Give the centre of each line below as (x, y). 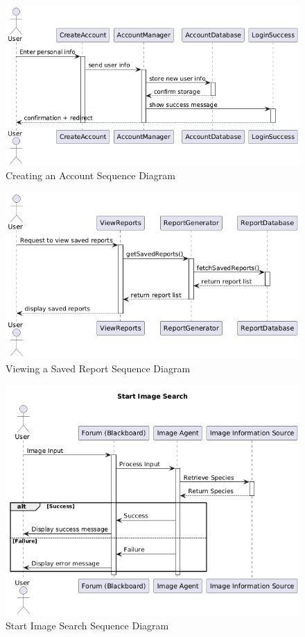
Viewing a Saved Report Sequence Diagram (98, 368)
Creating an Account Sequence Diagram (90, 175)
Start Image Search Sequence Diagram (87, 626)
